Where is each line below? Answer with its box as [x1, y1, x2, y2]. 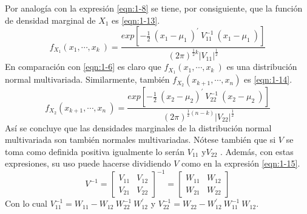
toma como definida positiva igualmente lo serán [5, 145, 185, 157]
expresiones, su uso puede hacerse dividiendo [5, 157, 171, 170]
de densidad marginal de [5, 13, 96, 26]
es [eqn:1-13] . [112, 13, 160, 26]
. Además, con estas [220, 145, 294, 157]
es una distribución [226, 60, 297, 73]
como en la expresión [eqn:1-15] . [181, 157, 300, 170]
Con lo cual [5, 197, 47, 210]
